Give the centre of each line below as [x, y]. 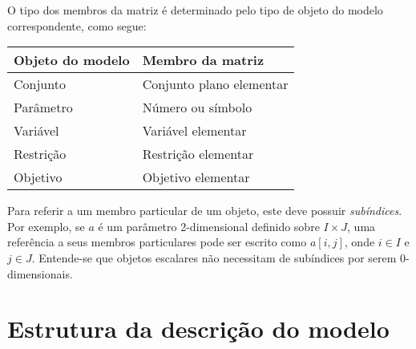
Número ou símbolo [197, 108]
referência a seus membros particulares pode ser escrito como [157, 242]
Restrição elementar [198, 154]
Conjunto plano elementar [215, 84]
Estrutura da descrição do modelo [198, 329]
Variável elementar [194, 131]
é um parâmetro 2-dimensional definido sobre [209, 226]
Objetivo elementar [196, 177]
